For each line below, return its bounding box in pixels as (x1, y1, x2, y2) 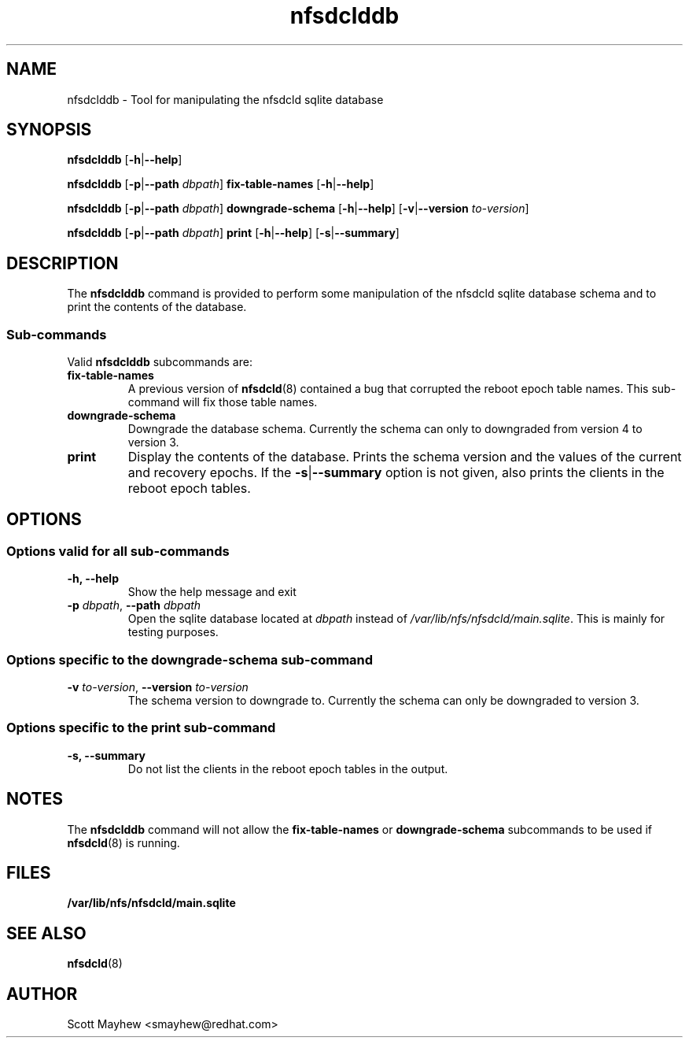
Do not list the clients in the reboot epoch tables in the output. (127, 761, 448, 776)
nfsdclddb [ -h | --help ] (67, 153, 182, 167)
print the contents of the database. (67, 300, 247, 314)
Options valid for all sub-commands (6, 542, 230, 559)
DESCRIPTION (6, 253, 119, 273)
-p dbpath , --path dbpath (67, 598, 201, 613)
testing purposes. (127, 625, 219, 639)
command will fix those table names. (127, 395, 318, 409)
